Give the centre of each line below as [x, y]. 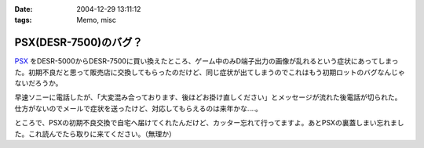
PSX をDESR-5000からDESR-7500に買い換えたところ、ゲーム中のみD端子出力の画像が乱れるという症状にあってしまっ [207, 61]
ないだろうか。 [38, 83]
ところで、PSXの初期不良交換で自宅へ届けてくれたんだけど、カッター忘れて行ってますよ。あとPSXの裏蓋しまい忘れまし [209, 123]
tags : [23, 20]
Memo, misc [97, 20]
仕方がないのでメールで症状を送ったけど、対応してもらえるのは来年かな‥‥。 [138, 108]
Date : [24, 9]
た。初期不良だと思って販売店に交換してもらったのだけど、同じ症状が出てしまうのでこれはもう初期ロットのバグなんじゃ [210, 72]
